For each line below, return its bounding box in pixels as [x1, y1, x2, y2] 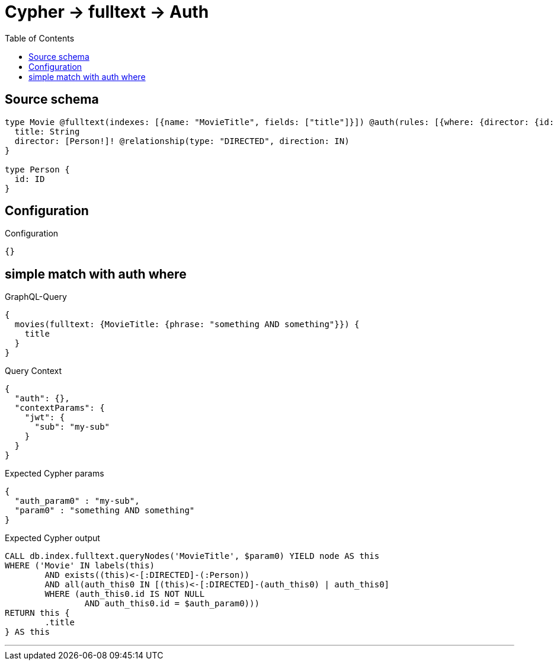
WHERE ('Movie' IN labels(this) [5, 561, 155, 571]
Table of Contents [5, 33, 75, 43]
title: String [14, 126, 80, 136]
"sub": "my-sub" [34, 422, 110, 432]
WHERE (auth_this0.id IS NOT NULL [44, 589, 205, 599]
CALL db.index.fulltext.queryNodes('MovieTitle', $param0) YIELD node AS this [5, 551, 380, 561]
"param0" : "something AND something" [14, 506, 195, 516]
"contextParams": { [14, 403, 105, 413]
